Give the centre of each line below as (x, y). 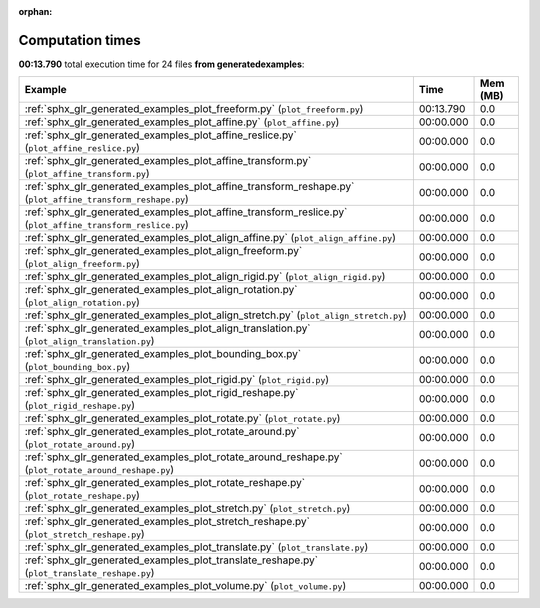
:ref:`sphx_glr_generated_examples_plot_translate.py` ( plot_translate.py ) (196, 547)
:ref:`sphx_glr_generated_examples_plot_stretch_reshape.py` (167, 522)
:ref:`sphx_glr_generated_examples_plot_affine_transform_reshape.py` (189, 187)
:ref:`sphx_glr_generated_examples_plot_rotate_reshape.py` (164, 483)
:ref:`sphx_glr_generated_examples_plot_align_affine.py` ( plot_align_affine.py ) (210, 238)
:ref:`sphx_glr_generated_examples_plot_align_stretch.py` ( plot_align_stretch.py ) (215, 315)
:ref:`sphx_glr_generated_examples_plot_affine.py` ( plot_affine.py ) (182, 122)
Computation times (79, 40)
